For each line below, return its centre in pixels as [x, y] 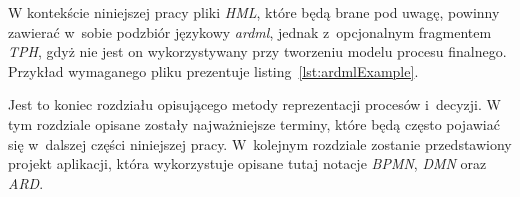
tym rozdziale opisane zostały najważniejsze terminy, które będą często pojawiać [254, 123]
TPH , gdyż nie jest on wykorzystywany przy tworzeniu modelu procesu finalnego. [257, 51]
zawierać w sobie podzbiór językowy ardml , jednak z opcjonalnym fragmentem [250, 31]
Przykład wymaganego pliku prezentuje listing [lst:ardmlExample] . [213, 70]
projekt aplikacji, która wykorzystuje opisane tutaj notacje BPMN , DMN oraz [247, 163]
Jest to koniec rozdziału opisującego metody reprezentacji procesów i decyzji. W [254, 104]
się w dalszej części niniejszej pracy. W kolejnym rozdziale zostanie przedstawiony [260, 143]
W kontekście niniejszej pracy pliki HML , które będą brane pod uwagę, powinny [254, 12]
